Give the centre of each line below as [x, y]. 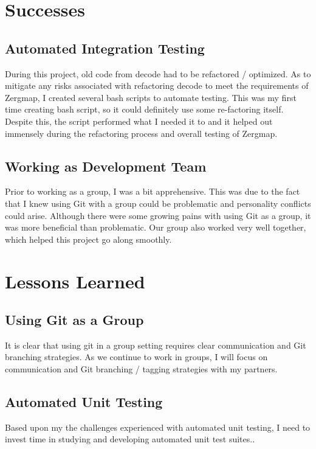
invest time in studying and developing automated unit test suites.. [130, 439]
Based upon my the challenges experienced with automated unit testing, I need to [158, 427]
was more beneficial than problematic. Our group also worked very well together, [156, 227]
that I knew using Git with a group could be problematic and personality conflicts [158, 203]
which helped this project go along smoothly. [88, 239]
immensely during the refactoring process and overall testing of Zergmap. [141, 133]
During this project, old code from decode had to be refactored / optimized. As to [158, 73]
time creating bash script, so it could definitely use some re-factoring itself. [144, 109]
